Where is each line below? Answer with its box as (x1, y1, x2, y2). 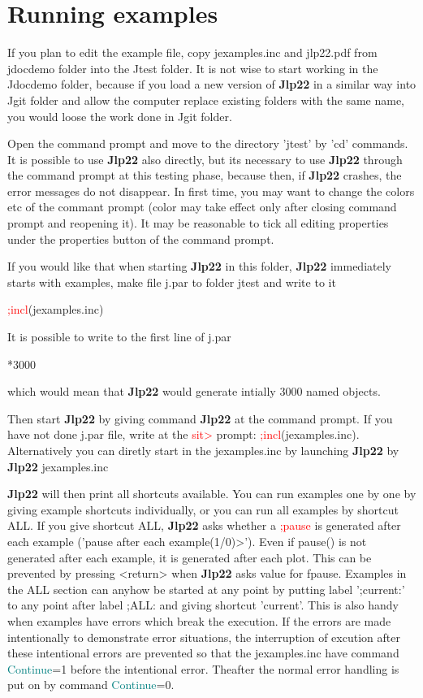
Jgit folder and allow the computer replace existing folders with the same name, (7, 91, 405, 108)
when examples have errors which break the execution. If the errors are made (7, 612, 391, 629)
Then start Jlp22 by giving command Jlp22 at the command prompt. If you (7, 410, 393, 427)
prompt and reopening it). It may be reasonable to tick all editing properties (7, 215, 389, 232)
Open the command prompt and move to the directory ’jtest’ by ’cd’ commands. (7, 135, 408, 152)
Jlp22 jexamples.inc (7, 457, 109, 475)
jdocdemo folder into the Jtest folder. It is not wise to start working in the (7, 59, 378, 76)
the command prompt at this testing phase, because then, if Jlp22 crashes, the (7, 167, 402, 184)
